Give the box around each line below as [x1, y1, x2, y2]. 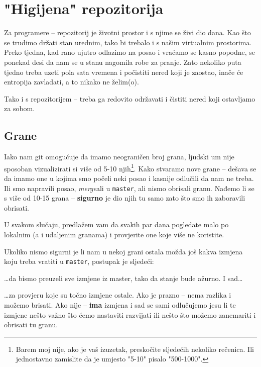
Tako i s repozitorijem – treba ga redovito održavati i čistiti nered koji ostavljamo [4, 93, 255, 104]
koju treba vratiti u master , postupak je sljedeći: [4, 256, 154, 266]
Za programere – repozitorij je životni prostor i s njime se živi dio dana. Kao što [4, 27, 251, 38]
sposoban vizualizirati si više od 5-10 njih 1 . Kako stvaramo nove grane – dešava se [4, 161, 256, 173]
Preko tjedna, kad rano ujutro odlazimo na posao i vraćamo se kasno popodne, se [4, 47, 255, 57]
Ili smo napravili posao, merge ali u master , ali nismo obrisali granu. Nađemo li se [4, 182, 254, 193]
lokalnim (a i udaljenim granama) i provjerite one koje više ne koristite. [4, 229, 224, 239]
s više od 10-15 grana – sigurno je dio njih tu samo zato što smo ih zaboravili [4, 193, 245, 203]
